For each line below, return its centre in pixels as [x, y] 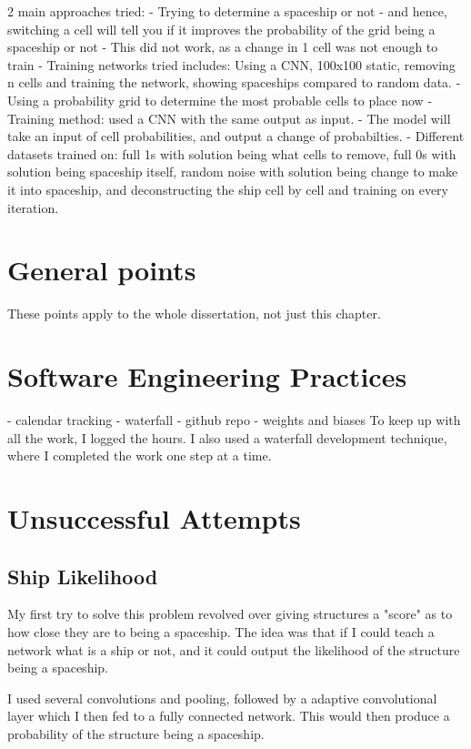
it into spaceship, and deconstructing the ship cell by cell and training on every [228, 189]
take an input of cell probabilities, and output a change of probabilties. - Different [236, 136]
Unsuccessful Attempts [154, 517]
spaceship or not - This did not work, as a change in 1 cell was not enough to [223, 47]
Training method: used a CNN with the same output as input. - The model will [229, 118]
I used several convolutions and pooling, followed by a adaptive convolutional [222, 698]
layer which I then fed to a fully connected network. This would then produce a [229, 716]
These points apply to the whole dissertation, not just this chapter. [194, 314]
